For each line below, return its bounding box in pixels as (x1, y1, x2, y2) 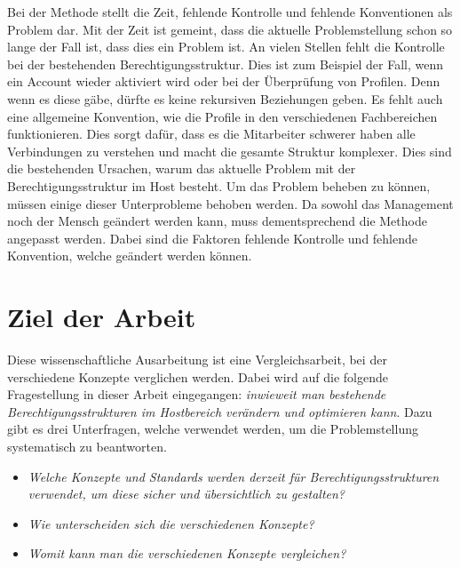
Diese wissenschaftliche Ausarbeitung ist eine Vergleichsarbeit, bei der (7, 350, 387, 369)
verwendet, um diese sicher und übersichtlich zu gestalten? (28, 484, 345, 503)
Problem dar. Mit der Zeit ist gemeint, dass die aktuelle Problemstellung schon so (7, 20, 453, 38)
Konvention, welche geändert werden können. (7, 246, 252, 265)
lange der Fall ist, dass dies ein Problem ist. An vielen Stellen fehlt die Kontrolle (7, 37, 445, 56)
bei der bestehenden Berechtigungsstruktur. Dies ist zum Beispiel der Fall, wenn (7, 54, 444, 73)
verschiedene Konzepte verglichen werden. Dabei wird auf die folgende (7, 367, 388, 386)
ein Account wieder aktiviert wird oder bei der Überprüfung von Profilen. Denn (7, 72, 440, 91)
